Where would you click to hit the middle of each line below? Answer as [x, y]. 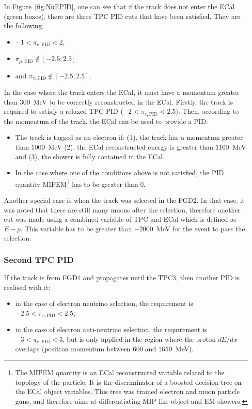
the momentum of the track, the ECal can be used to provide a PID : [106, 121]
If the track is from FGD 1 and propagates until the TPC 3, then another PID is [122, 278]
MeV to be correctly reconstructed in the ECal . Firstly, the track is [133, 101]
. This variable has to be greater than [76, 228]
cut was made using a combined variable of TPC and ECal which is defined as [120, 219]
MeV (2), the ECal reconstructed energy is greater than [131, 146]
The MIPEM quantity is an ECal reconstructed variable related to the [120, 372]
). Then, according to [207, 111]
